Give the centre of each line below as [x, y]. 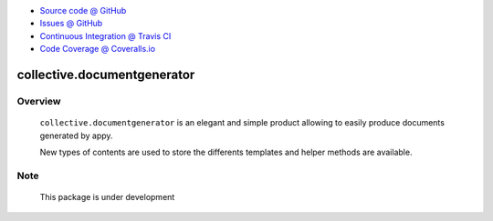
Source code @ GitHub [83, 10]
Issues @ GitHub [71, 24]
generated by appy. [76, 136]
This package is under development [107, 196]
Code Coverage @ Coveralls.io [97, 49]
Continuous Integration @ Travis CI [105, 35]
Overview [39, 101]
